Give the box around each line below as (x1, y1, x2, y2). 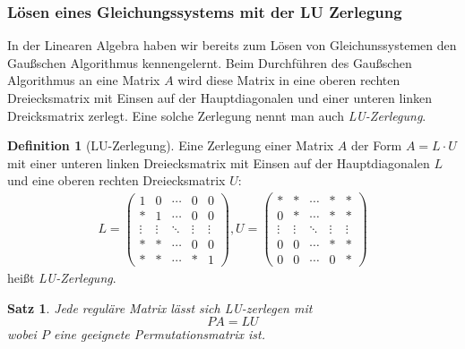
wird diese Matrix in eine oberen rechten (177, 71, 400, 89)
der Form (351, 136, 402, 155)
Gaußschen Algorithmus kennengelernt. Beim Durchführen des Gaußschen (7, 53, 412, 72)
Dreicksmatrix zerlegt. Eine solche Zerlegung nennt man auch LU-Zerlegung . (7, 106, 426, 124)
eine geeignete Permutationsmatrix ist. (53, 325, 266, 344)
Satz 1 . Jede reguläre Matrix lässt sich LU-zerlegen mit (7, 298, 313, 317)
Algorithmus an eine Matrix (7, 71, 160, 89)
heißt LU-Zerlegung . (7, 268, 116, 287)
